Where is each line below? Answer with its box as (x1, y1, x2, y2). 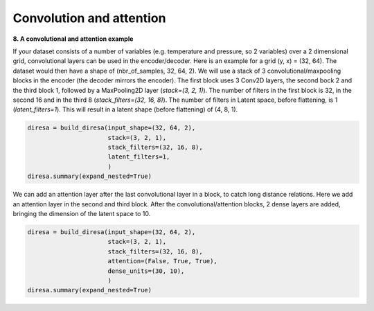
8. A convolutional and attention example (12, 35, 134, 43)
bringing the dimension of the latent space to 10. (12, 209, 151, 217)
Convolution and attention (12, 10, 166, 26)
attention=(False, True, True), (107, 257, 217, 265)
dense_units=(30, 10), (107, 267, 185, 275)
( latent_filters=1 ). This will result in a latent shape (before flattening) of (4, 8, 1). (12, 105, 238, 114)
